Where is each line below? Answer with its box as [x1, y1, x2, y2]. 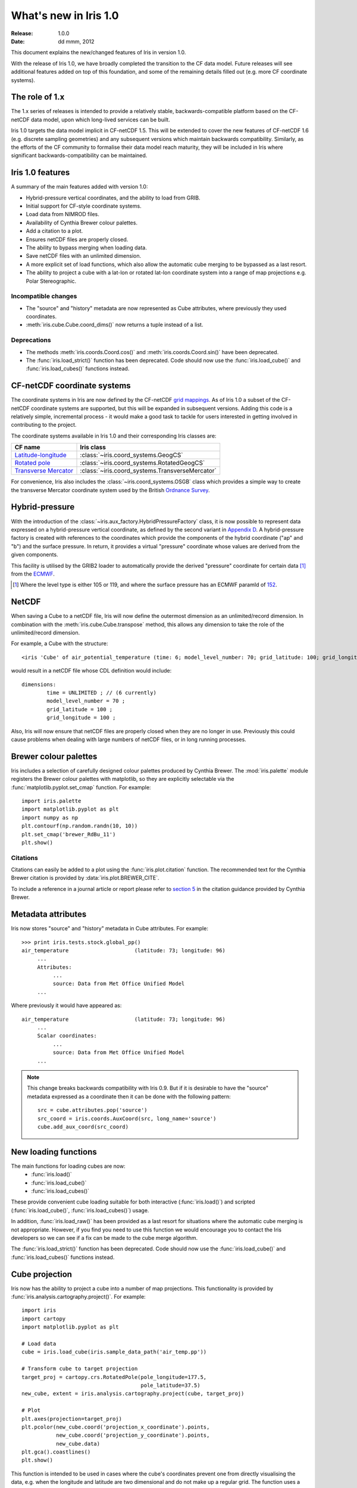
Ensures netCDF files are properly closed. [26, 236, 129, 243]
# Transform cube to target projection [21, 1365, 138, 1372]
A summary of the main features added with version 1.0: [11, 183, 148, 190]
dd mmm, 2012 [58, 37, 95, 45]
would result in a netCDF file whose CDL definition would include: [11, 667, 172, 674]
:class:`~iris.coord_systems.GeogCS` [80, 451, 183, 459]
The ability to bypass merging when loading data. [26, 244, 147, 251]
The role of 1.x [11, 92, 65, 102]
